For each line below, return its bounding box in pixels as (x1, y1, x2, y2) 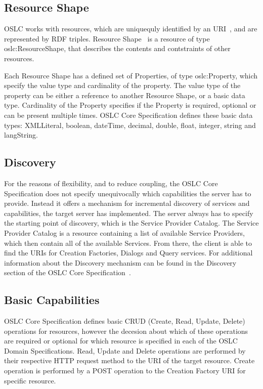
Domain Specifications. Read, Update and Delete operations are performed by (4, 345, 246, 356)
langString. (4, 129, 38, 140)
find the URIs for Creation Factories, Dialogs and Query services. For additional (4, 247, 253, 258)
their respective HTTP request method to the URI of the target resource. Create (4, 355, 255, 366)
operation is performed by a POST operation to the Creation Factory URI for (4, 365, 246, 376)
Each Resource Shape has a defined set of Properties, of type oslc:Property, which (4, 70, 258, 80)
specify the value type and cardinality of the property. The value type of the (4, 80, 241, 91)
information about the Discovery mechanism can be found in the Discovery (4, 257, 237, 268)
